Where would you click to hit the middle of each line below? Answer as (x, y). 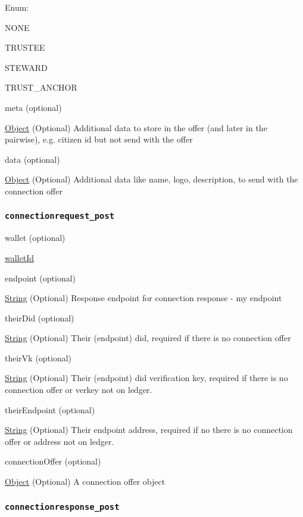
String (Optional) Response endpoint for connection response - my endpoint (143, 298)
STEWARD (26, 67)
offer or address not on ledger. (60, 441)
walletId (19, 257)
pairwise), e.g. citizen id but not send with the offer (99, 139)
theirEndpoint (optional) (50, 409)
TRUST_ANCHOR (41, 87)
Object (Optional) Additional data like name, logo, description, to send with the (151, 179)
